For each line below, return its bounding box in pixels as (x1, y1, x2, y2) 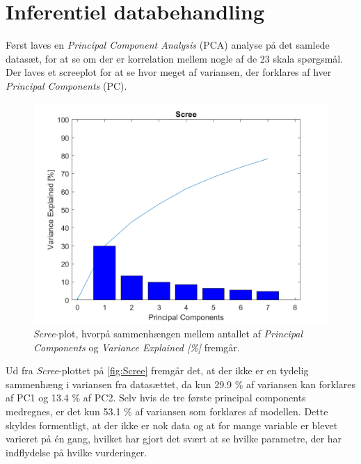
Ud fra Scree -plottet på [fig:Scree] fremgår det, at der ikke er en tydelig (6, 363, 309, 378)
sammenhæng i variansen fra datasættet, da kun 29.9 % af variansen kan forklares (6, 376, 356, 391)
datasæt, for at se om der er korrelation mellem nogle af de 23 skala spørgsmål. (6, 51, 344, 65)
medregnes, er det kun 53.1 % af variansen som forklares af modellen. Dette (6, 404, 328, 419)
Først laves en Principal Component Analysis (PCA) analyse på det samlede (6, 38, 330, 52)
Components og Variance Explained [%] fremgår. (33, 339, 240, 354)
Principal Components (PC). (6, 78, 127, 93)
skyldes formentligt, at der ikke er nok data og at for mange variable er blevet (6, 417, 338, 432)
